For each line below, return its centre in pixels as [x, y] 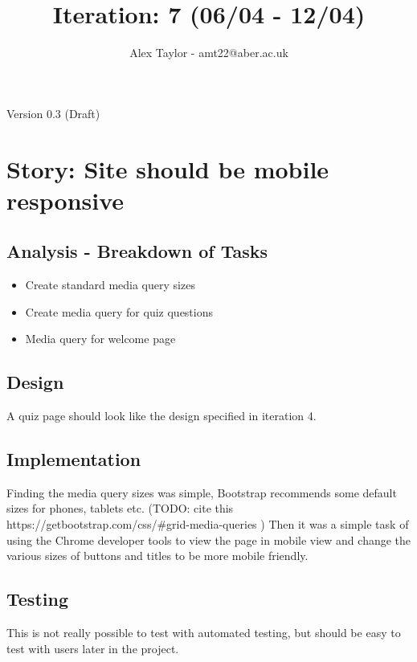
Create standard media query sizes [110, 285]
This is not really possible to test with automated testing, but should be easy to [204, 633]
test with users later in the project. [93, 648]
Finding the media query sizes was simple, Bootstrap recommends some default [202, 492]
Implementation [74, 459]
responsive [65, 200]
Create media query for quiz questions [119, 311]
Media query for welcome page [100, 339]
